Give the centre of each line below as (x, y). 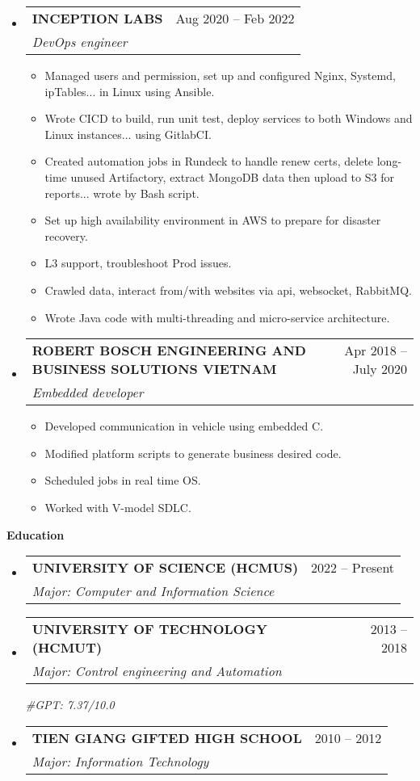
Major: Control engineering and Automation (157, 671)
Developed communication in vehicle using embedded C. (184, 426)
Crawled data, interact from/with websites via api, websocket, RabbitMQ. (228, 290)
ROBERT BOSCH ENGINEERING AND (169, 351)
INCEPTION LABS (97, 18)
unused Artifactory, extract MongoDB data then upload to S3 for (232, 176)
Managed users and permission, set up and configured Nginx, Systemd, (220, 75)
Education (36, 534)
